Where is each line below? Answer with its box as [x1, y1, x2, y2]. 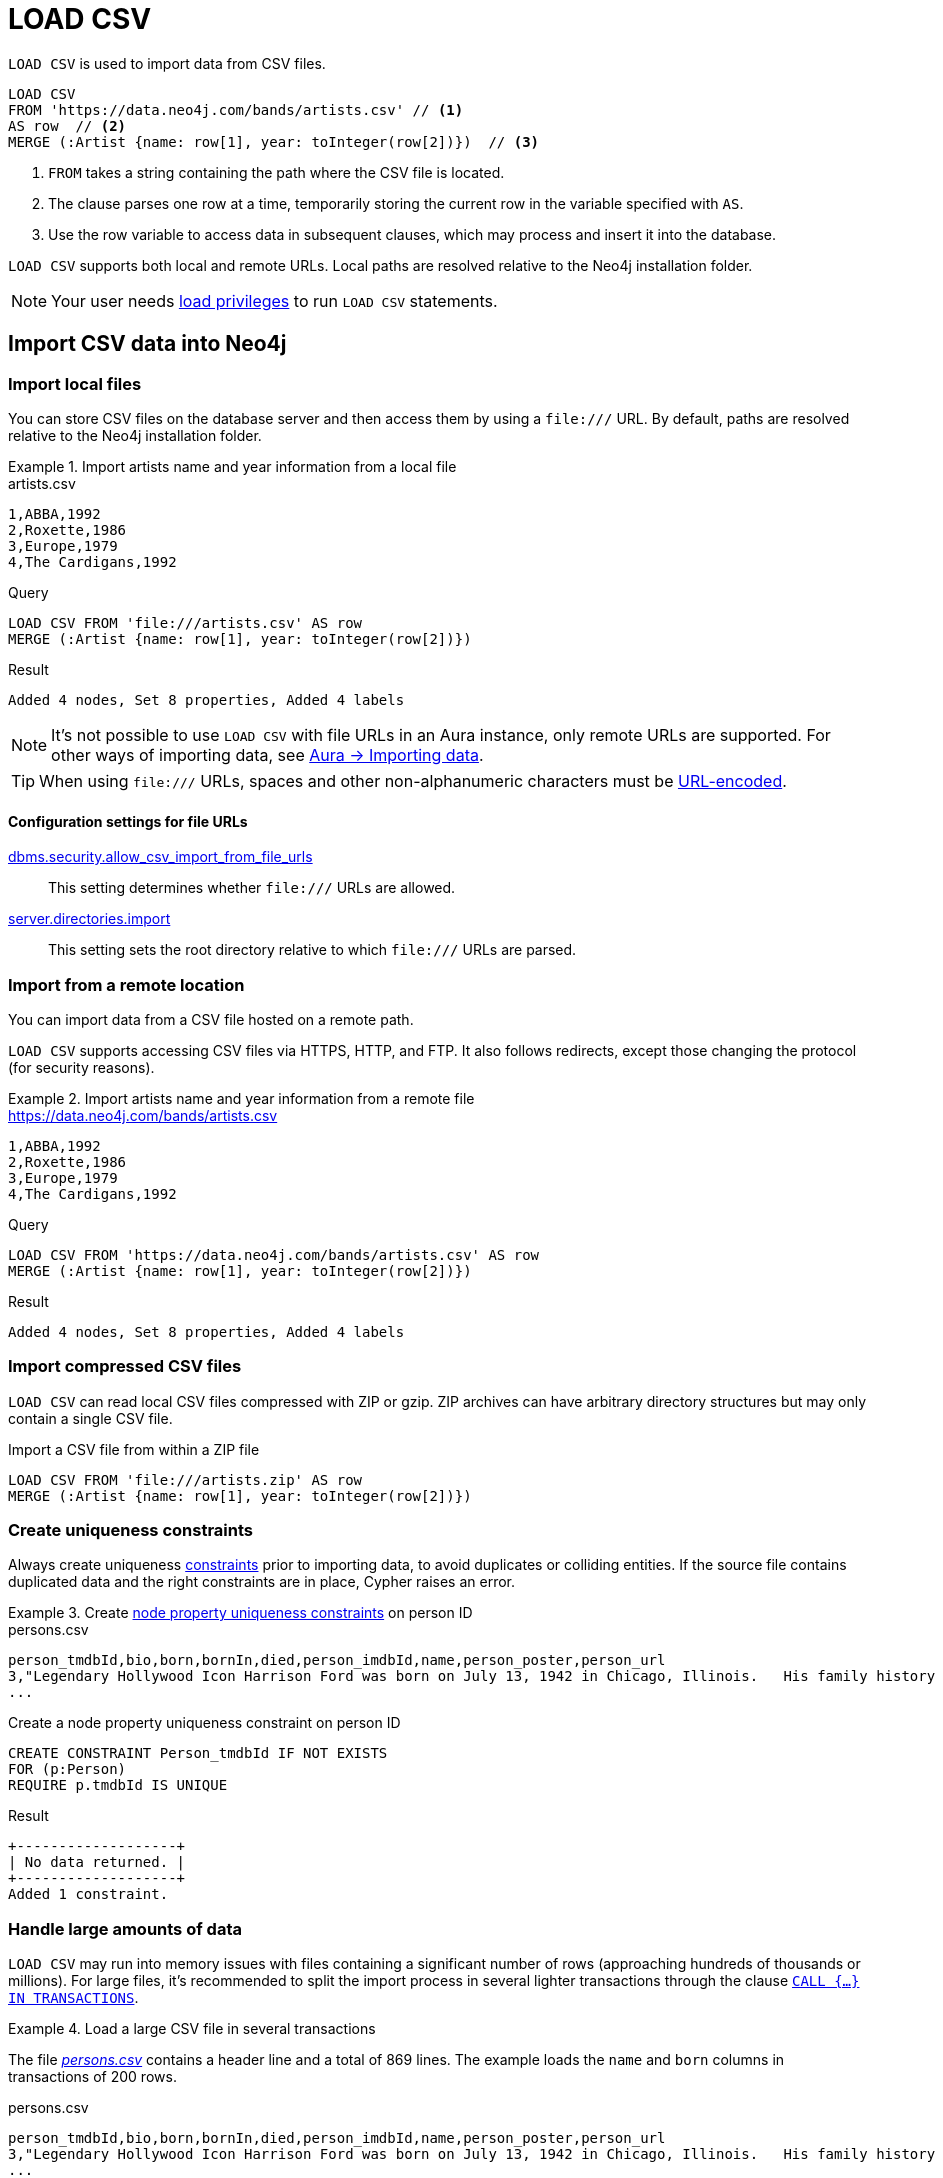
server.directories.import [8, 910, 171, 928]
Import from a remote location [8, 974, 245, 995]
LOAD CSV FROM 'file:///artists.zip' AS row [8, 1471, 363, 1488]
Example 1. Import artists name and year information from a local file [8, 457, 457, 475]
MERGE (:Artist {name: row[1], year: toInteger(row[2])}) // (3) [8, 133, 540, 150]
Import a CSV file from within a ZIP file [8, 1440, 260, 1458]
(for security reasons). [8, 1058, 155, 1076]
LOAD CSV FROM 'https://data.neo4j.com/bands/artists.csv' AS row [8, 1246, 540, 1263]
